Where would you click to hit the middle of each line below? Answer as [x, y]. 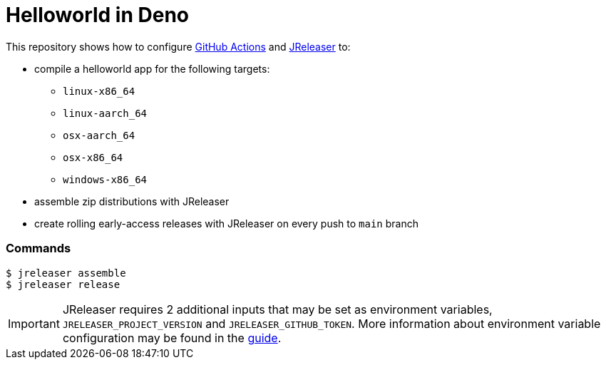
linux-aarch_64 [105, 113]
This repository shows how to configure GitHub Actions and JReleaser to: [178, 46]
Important [34, 323]
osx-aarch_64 [99, 135]
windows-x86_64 [105, 179]
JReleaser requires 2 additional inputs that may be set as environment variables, [277, 309]
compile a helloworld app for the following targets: [152, 68]
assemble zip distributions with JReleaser [132, 201]
